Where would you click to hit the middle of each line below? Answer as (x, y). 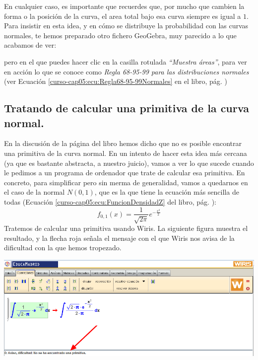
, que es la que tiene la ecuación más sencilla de (167, 192)
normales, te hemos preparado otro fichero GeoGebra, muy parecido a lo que (120, 35)
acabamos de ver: (30, 45)
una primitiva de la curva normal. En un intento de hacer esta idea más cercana (126, 153)
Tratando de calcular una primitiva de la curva (127, 108)
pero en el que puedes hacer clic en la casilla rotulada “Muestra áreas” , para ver (126, 61)
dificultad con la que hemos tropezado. (63, 248)
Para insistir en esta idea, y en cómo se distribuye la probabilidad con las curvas (126, 26)
